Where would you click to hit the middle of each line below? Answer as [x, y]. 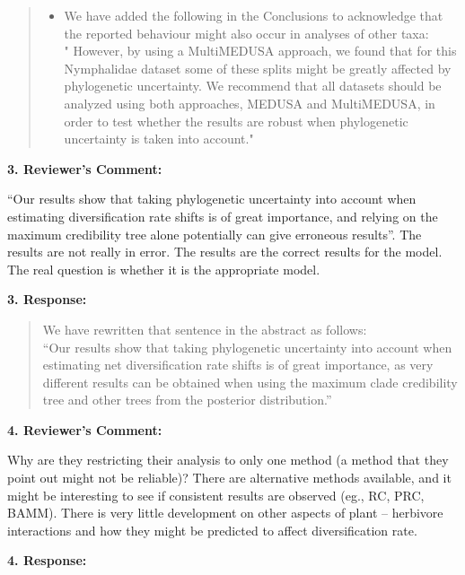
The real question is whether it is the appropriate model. [164, 269]
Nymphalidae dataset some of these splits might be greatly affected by [258, 68]
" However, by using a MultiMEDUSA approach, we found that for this [260, 51]
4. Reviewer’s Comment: [85, 429]
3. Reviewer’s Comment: [85, 168]
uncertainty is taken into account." [159, 139]
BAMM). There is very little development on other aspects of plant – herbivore [225, 513]
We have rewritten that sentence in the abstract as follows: [205, 329]
